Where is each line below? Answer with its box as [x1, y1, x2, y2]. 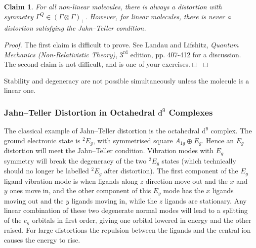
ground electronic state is [4, 135, 81, 145]
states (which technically [162, 155, 236, 165]
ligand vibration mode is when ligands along [4, 175, 138, 186]
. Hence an [202, 135, 234, 145]
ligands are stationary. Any [165, 195, 247, 206]
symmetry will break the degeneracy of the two [4, 155, 147, 165]
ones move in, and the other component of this [9, 185, 151, 196]
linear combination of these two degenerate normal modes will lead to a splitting [4, 205, 248, 215]
